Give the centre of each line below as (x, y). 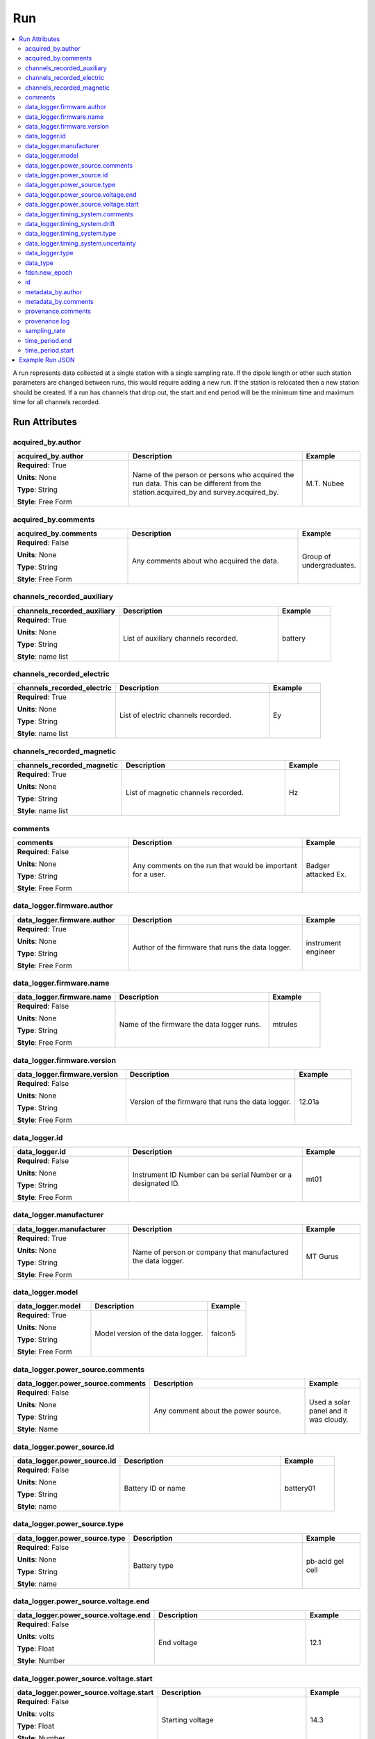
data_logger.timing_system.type (71, 234)
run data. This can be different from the (197, 483)
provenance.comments (58, 311)
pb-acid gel (325, 1561)
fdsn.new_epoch (49, 272)
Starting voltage (187, 1720)
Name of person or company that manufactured (211, 1252)
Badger (318, 865)
